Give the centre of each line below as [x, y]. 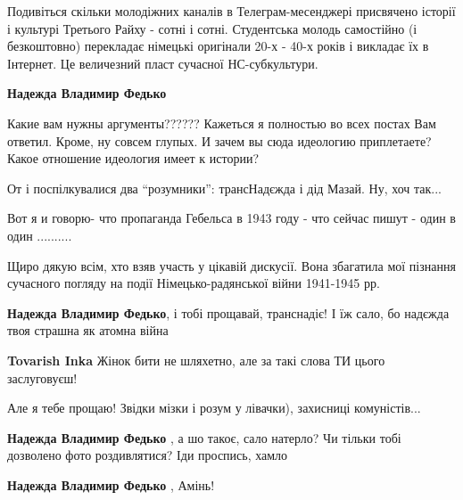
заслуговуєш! [42, 377]
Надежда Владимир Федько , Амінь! [111, 484]
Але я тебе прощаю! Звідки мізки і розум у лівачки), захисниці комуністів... [214, 408]
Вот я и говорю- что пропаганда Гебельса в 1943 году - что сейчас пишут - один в [231, 218]
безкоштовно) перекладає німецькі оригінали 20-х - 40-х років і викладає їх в [218, 46]
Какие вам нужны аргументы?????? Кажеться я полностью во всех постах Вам [222, 123]
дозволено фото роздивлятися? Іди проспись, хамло [148, 455]
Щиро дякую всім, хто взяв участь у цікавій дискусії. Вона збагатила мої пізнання [231, 265]
